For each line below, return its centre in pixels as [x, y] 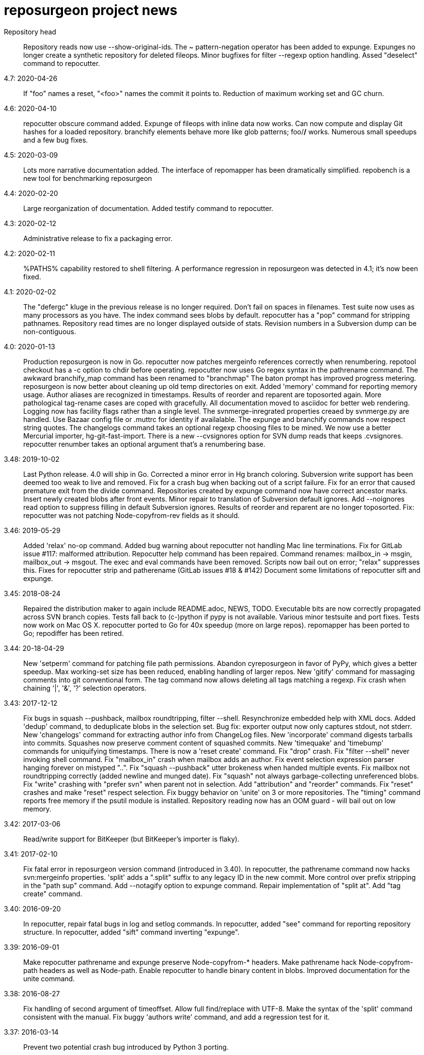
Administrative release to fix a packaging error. [98, 238]
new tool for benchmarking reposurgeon [88, 178]
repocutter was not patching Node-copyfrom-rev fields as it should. [132, 515]
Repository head [30, 32]
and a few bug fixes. [56, 140]
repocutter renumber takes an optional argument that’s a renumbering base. [144, 444]
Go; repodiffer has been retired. [74, 633]
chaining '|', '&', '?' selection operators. [85, 688]
